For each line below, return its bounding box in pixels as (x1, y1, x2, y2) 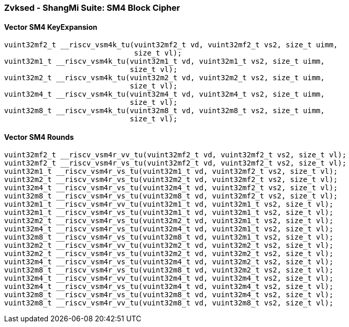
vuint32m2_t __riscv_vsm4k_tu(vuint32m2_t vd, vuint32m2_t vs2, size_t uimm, (4, 74, 325, 82)
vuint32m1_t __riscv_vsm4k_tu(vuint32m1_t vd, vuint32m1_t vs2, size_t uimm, (4, 57, 325, 66)
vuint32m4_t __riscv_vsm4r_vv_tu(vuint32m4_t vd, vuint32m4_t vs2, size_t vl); (4, 274, 334, 283)
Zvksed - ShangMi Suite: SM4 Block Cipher (4, 3, 180, 13)
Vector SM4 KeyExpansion (4, 22, 98, 31)
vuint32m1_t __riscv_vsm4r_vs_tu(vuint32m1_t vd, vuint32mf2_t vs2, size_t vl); (4, 167, 338, 176)
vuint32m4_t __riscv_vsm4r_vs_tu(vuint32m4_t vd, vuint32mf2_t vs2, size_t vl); (4, 184, 338, 192)
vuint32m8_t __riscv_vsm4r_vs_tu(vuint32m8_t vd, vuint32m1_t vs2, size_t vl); (4, 233, 334, 242)
